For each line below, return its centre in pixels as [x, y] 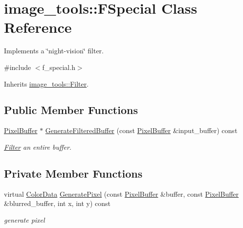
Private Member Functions [73, 173]
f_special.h [59, 67]
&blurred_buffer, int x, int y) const [57, 203]
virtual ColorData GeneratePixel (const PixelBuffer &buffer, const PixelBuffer [121, 194]
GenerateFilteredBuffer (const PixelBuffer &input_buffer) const [141, 130]
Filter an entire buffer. [38, 147]
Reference [38, 27]
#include [18, 67]
